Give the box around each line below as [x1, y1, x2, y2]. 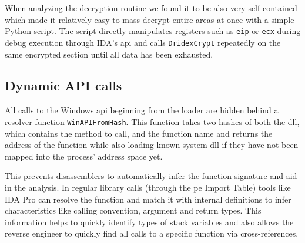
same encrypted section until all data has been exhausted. [5, 48, 213, 60]
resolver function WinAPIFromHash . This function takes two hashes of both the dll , [5, 115, 300, 127]
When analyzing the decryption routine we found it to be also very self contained [5, 2, 297, 14]
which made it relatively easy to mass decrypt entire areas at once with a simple [5, 13, 294, 25]
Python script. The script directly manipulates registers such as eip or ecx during [5, 25, 301, 37]
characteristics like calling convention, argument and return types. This [5, 204, 262, 217]
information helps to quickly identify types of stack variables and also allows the [5, 215, 294, 228]
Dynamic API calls [5, 76, 122, 95]
